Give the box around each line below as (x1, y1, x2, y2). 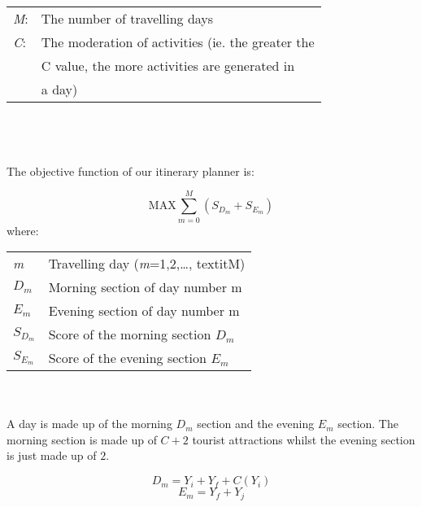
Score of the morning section (48, 325, 211, 344)
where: (7, 221, 39, 238)
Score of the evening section (48, 348, 207, 368)
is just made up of (7, 447, 97, 464)
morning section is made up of (7, 431, 157, 448)
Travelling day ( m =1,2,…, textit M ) (48, 254, 246, 273)
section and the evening (197, 415, 315, 432)
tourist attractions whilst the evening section (192, 431, 415, 448)
